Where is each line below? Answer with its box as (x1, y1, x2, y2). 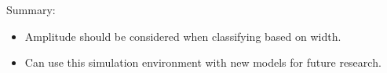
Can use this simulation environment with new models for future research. (24, 54, 382, 71)
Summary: (6, 2, 56, 17)
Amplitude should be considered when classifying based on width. (24, 27, 341, 44)
